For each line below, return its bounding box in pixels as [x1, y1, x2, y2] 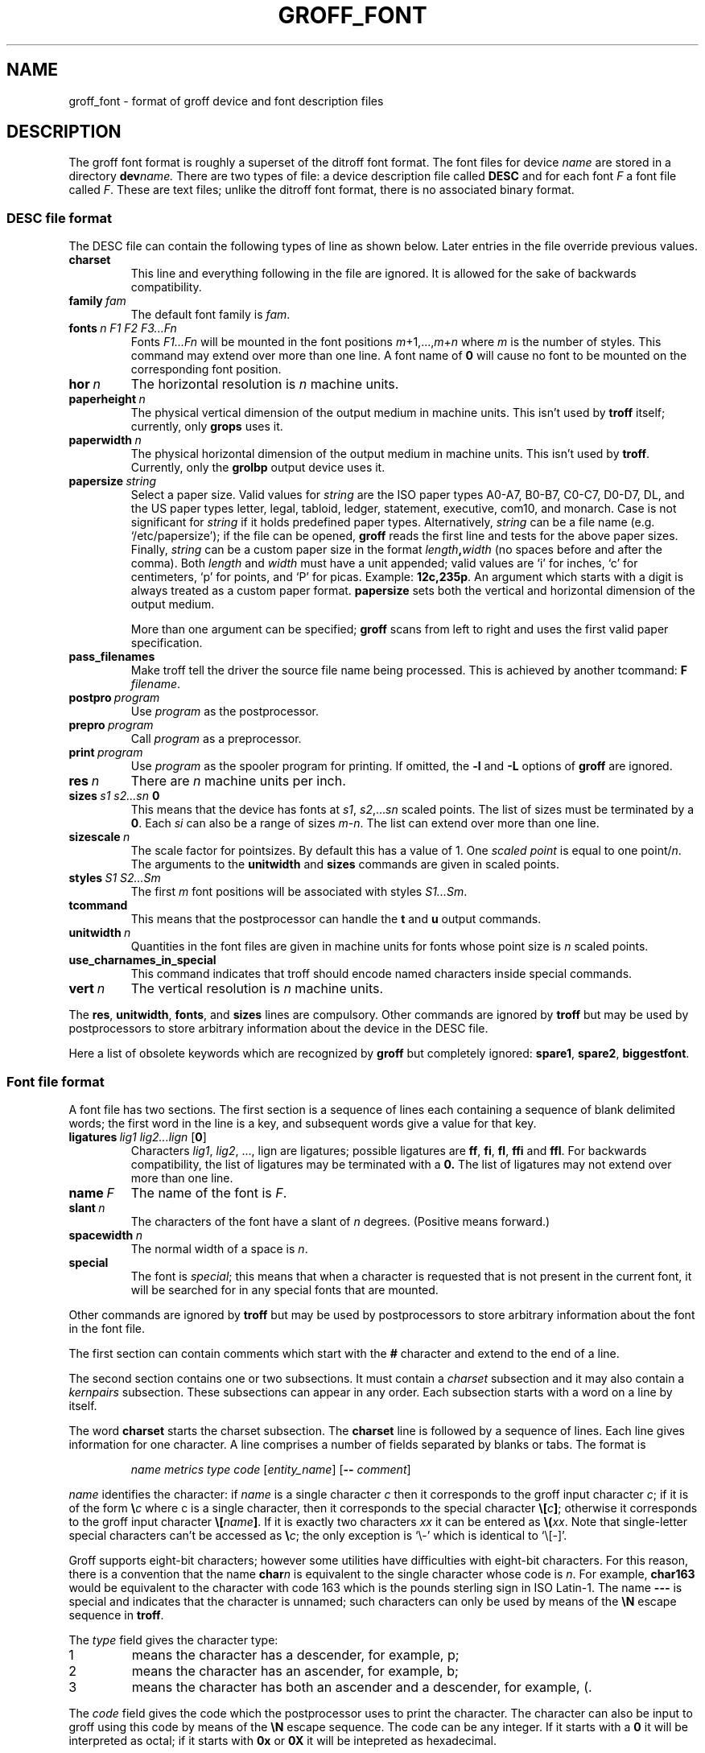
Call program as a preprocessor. [130, 732, 302, 746]
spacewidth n [68, 1227, 142, 1242]
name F [68, 1184, 115, 1201]
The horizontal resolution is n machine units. [130, 376, 399, 393]
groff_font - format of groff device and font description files [68, 93, 384, 108]
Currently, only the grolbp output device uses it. [130, 460, 385, 475]
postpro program [68, 691, 160, 705]
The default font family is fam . [130, 307, 291, 322]
